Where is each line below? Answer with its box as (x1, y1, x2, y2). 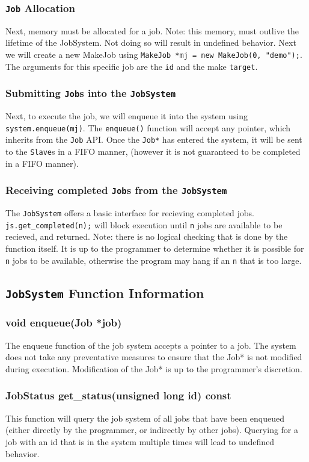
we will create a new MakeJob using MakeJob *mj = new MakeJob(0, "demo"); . (5, 48, 302, 60)
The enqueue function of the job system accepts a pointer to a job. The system (5, 339, 296, 351)
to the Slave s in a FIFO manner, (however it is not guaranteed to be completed (5, 145, 301, 157)
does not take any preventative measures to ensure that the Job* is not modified (5, 351, 302, 363)
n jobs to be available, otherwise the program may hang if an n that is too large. (5, 254, 302, 266)
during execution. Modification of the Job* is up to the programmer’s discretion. (5, 362, 302, 375)
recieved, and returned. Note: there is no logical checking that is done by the (5, 230, 288, 243)
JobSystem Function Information (5, 283, 204, 302)
